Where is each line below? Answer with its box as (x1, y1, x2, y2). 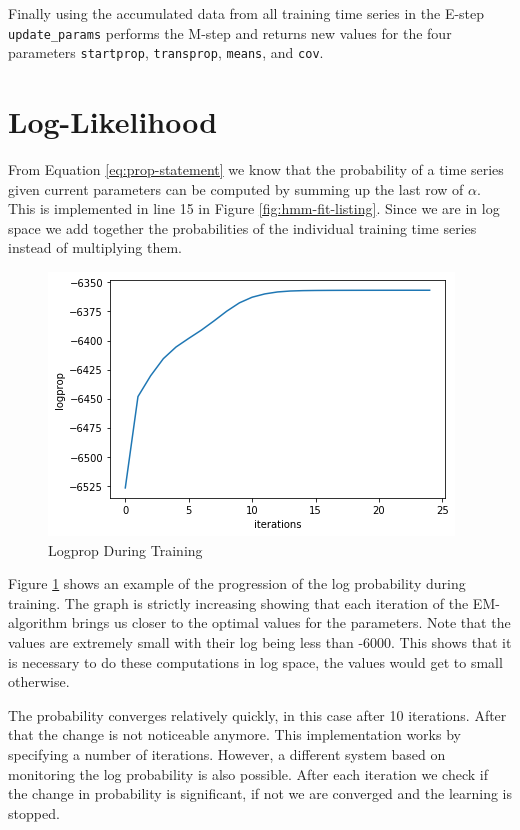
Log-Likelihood (8, 101, 218, 142)
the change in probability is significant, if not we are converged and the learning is (8, 783, 513, 804)
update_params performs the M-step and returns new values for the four (8, 22, 452, 43)
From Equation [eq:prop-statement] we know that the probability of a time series (8, 159, 504, 180)
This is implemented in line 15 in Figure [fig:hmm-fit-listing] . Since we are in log (8, 198, 500, 219)
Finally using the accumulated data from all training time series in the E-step (8, 3, 485, 23)
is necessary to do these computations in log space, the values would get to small (8, 651, 503, 672)
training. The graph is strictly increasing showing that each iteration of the (8, 592, 469, 613)
